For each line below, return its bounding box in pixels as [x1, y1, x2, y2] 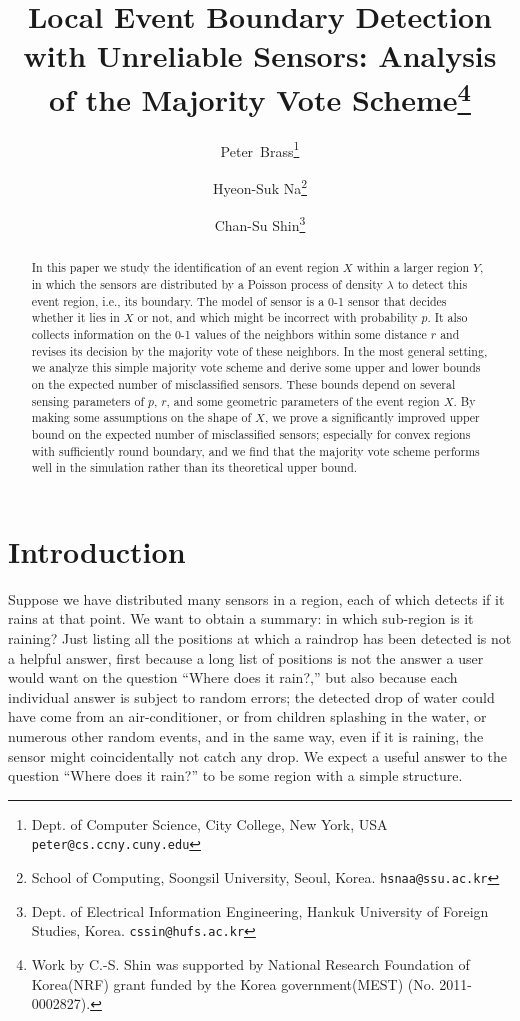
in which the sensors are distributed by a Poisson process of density [31, 276, 383, 293]
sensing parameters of [31, 392, 145, 409]
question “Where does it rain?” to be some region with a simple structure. [8, 765, 463, 786]
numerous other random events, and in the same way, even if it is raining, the [8, 726, 484, 746]
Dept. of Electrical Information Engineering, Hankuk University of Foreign [31, 900, 489, 921]
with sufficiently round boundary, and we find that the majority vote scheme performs [31, 442, 480, 459]
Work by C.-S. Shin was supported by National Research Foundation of [31, 953, 470, 974]
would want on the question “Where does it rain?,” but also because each [8, 667, 458, 688]
